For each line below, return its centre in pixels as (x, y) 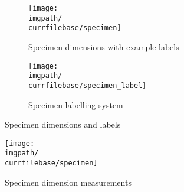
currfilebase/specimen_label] (88, 85)
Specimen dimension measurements (68, 182)
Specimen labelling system (76, 104)
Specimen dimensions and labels (63, 124)
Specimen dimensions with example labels (104, 46)
